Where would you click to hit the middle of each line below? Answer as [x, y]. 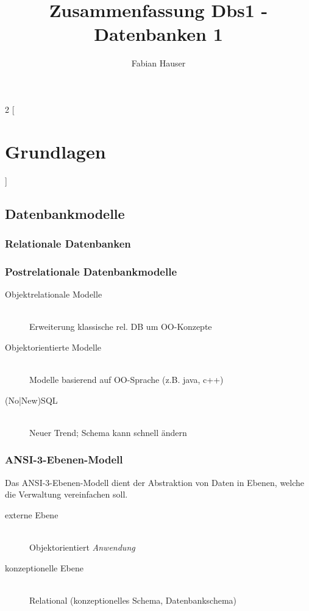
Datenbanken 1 [158, 34]
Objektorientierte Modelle [53, 347]
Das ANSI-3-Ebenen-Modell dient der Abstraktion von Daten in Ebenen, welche [155, 482]
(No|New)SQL [31, 400]
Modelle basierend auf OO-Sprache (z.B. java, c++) [126, 380]
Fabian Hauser [158, 63]
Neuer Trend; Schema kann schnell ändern [108, 432]
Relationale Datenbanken [68, 243]
